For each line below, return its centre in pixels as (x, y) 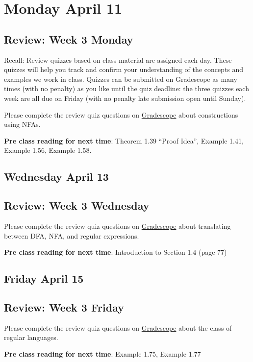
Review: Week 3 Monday (69, 39)
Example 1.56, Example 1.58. (48, 150)
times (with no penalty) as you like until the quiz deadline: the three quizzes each (126, 88)
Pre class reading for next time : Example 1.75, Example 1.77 (102, 353)
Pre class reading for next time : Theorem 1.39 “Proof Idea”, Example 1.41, (124, 140)
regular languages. (31, 337)
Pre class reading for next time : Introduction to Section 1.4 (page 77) (115, 252)
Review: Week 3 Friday (64, 307)
